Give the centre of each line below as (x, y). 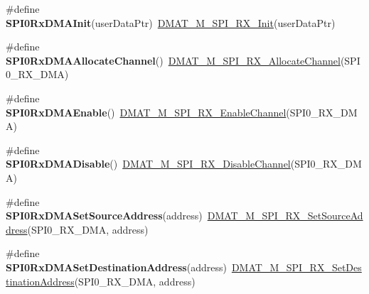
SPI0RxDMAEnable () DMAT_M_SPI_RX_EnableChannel (146, 112)
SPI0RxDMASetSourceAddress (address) (104, 216)
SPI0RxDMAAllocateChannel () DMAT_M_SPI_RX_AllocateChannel (173, 60)
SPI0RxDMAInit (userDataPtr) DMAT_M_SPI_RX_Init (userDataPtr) (171, 22)
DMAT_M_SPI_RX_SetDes (296, 267)
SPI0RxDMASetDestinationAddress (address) (116, 267)
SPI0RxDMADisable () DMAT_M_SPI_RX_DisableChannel (148, 164)
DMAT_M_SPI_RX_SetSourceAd (285, 216)
